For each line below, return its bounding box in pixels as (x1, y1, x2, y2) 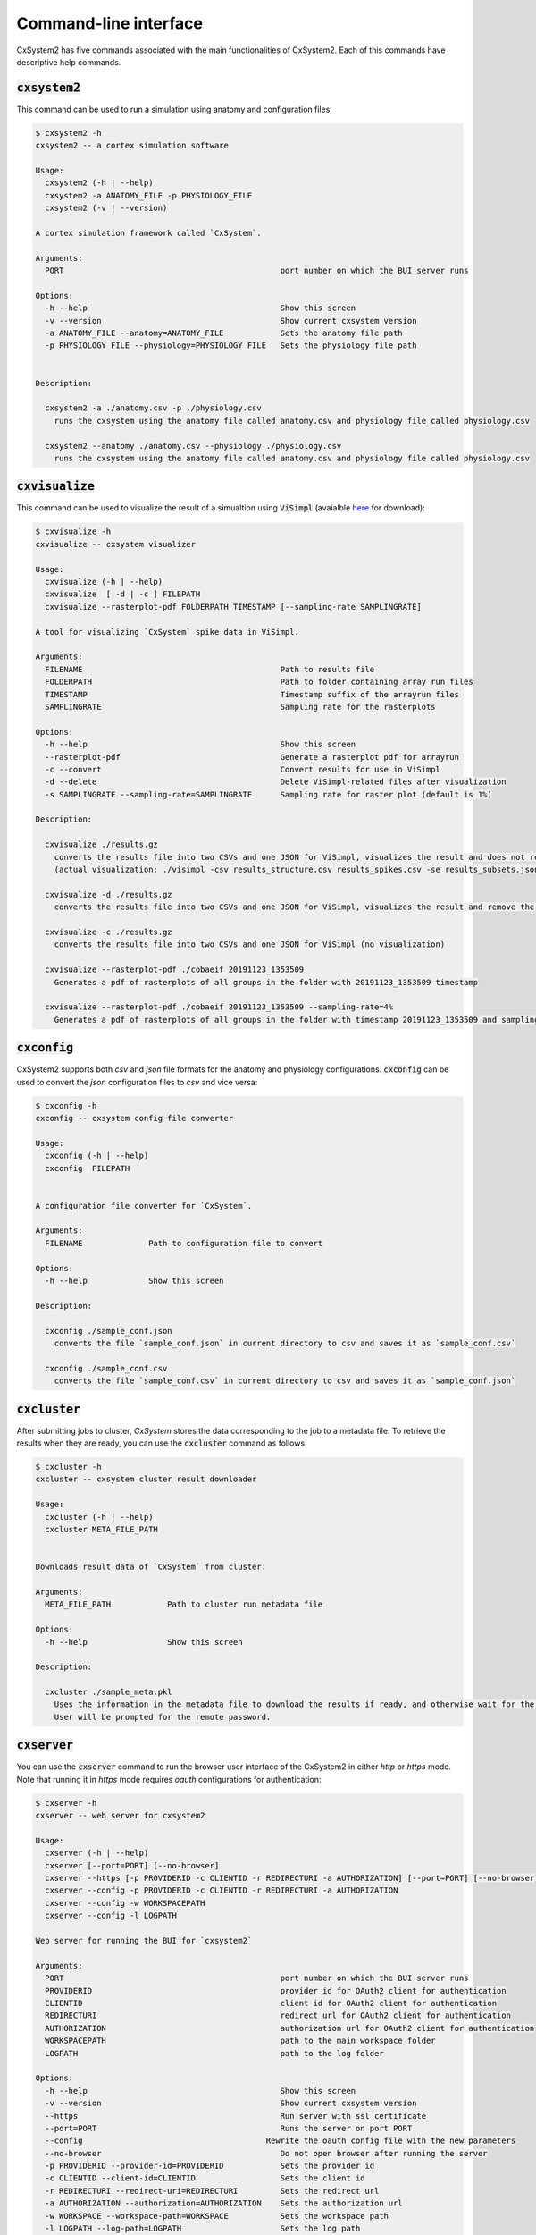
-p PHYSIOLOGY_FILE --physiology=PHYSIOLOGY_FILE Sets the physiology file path (45, 341, 417, 350)
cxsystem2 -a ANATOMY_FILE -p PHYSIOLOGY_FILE (45, 190, 253, 200)
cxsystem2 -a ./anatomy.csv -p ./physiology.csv (45, 403, 263, 413)
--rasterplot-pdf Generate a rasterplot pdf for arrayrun (45, 752, 460, 762)
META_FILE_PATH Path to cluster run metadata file (45, 1599, 323, 1609)
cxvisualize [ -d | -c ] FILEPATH (45, 589, 201, 599)
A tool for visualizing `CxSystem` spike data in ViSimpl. (35, 627, 299, 637)
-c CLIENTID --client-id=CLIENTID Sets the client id (45, 2173, 365, 2183)
